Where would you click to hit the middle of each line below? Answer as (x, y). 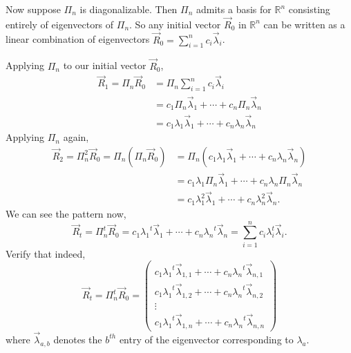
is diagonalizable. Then (129, 9)
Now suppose (33, 9)
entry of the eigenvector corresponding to (206, 339)
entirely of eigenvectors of (60, 24)
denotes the (78, 339)
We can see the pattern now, (66, 214)
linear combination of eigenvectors (78, 39)
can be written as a (304, 24)
